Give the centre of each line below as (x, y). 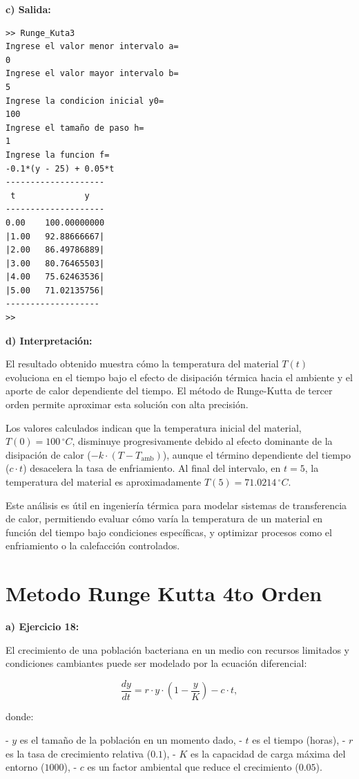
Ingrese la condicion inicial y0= (85, 101)
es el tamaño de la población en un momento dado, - (131, 739)
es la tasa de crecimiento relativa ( (78, 753)
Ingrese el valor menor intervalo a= (92, 47)
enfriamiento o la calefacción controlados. (93, 546)
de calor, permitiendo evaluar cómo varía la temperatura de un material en (164, 519)
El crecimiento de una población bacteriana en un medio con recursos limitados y (177, 649)
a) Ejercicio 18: (42, 626)
